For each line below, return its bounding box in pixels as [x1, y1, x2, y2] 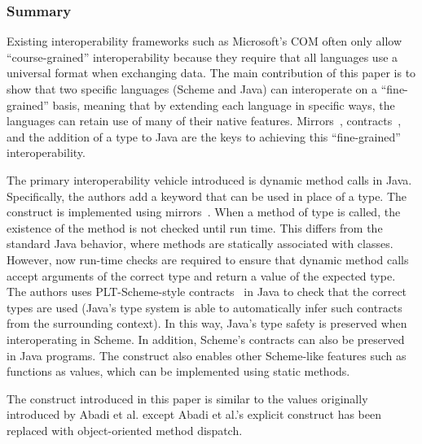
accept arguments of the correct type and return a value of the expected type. [7, 267, 396, 284]
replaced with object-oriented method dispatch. [7, 421, 243, 438]
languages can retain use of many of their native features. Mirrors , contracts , [7, 112, 402, 129]
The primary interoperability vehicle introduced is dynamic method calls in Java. [7, 171, 412, 188]
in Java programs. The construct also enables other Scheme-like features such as [7, 346, 407, 363]
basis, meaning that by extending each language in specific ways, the [52, 96, 395, 113]
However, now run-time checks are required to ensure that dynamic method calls [7, 250, 409, 268]
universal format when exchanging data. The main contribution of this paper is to [7, 64, 416, 81]
